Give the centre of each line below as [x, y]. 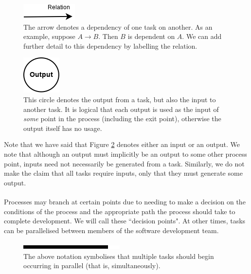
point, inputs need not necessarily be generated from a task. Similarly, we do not [124, 163]
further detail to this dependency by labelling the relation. [110, 46]
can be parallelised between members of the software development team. [111, 230]
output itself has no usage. [63, 128]
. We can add [202, 36]
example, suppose [49, 36]
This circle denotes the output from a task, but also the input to [120, 99]
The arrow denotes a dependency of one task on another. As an [118, 27]
